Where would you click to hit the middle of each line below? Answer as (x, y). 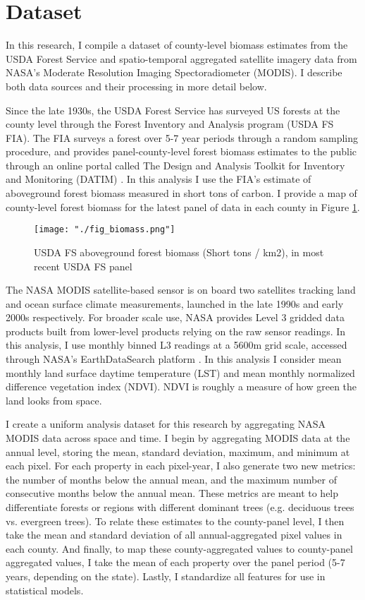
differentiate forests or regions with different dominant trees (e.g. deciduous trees (180, 507)
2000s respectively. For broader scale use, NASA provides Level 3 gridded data (175, 317)
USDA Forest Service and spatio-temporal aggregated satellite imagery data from (181, 58)
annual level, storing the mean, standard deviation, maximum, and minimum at (178, 451)
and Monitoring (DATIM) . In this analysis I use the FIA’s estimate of (159, 179)
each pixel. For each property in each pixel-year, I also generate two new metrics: (181, 466)
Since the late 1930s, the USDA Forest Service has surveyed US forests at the (173, 110)
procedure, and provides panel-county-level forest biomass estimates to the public (181, 151)
